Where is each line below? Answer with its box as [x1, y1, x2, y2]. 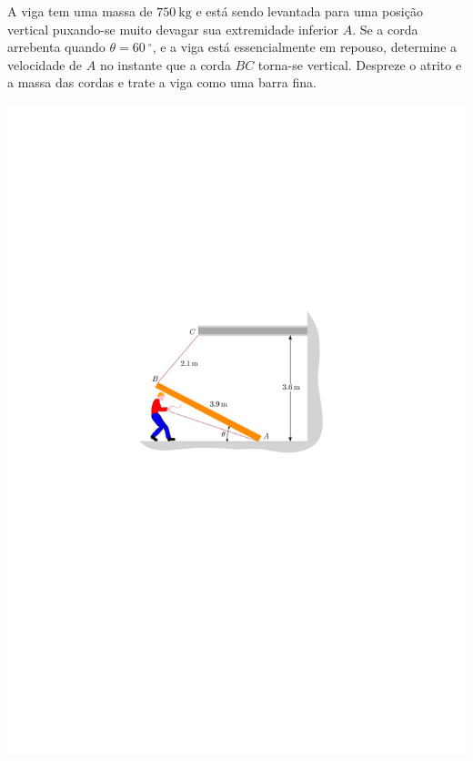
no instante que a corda [99, 55, 231, 74]
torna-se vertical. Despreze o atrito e [257, 55, 462, 74]
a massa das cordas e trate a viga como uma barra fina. [7, 73, 317, 92]
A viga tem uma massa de [7, 2, 153, 20]
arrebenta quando [7, 37, 106, 56]
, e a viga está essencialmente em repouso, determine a [152, 37, 458, 56]
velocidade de [7, 55, 83, 74]
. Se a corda [352, 19, 418, 38]
